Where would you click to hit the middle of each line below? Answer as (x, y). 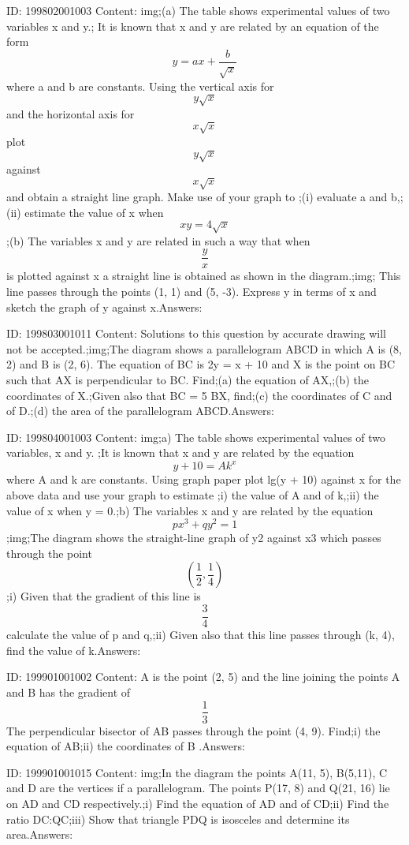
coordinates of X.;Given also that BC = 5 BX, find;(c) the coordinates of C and (199, 395)
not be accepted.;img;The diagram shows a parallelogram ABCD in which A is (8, (204, 348)
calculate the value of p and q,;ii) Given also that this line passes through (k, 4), (201, 635)
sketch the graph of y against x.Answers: (104, 307)
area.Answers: (40, 834)
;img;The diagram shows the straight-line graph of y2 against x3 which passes (194, 538)
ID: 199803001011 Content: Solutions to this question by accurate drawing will (196, 333)
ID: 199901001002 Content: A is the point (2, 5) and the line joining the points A (203, 677)
